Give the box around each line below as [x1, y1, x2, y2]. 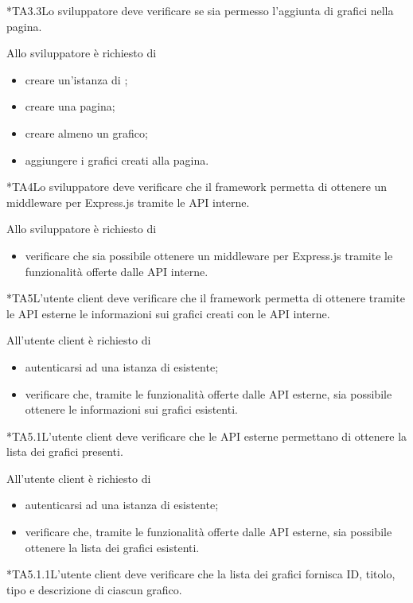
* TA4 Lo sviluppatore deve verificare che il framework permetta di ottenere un [6, 178, 388, 195]
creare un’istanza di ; [25, 71, 128, 88]
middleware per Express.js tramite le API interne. [6, 193, 250, 210]
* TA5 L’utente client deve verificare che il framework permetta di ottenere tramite [6, 290, 405, 306]
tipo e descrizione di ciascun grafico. [6, 581, 182, 597]
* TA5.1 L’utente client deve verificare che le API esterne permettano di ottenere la [6, 427, 407, 444]
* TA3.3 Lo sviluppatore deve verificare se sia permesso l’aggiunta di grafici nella [6, 2, 394, 18]
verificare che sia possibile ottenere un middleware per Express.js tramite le [25, 247, 393, 263]
